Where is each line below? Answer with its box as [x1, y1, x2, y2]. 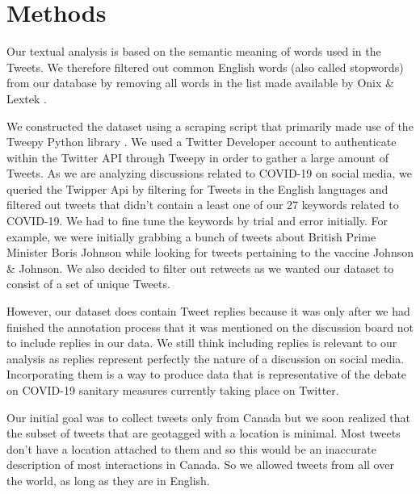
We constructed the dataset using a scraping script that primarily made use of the [6, 117, 414, 134]
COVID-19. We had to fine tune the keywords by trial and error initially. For [6, 212, 388, 229]
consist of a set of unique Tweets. [6, 275, 170, 292]
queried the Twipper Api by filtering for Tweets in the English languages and [6, 180, 388, 197]
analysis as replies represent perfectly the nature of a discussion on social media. [6, 350, 405, 366]
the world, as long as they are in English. [6, 471, 210, 488]
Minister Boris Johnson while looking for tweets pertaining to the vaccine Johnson [6, 244, 414, 261]
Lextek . [6, 90, 47, 107]
